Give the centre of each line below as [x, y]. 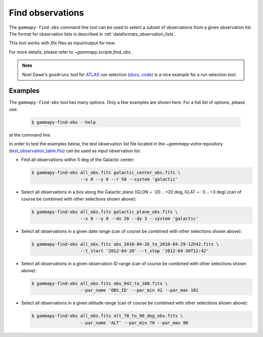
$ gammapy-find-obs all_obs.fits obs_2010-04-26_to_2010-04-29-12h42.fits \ [125, 244]
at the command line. [30, 135]
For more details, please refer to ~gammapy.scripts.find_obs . [70, 52]
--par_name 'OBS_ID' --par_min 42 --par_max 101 [139, 290]
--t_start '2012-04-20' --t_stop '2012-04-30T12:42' [144, 251]
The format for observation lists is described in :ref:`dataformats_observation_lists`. [93, 34]
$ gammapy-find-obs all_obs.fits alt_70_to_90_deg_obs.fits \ [107, 316]
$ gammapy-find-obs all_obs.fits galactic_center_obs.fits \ [106, 172]
